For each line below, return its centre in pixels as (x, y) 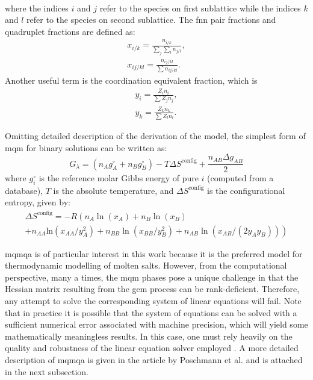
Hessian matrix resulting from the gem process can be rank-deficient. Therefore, (152, 289)
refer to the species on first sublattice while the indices (200, 8)
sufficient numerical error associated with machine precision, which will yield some (156, 324)
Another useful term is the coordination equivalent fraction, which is (131, 80)
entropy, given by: (38, 202)
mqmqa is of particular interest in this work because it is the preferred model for (154, 253)
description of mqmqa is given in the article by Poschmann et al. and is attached (154, 359)
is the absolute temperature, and (113, 190)
